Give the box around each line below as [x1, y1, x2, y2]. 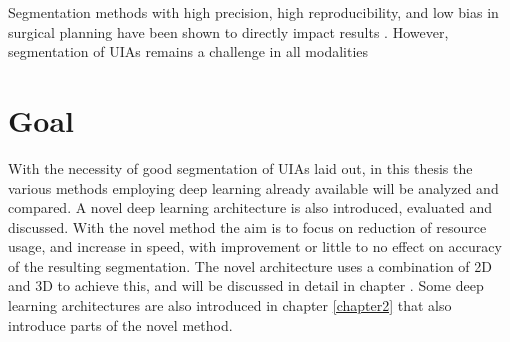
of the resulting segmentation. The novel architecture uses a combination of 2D [8, 255, 492, 276]
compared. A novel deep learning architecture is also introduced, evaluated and [8, 197, 493, 218]
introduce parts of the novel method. [8, 314, 233, 335]
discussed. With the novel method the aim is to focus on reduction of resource [8, 216, 487, 237]
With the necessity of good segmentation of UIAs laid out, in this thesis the [8, 157, 473, 178]
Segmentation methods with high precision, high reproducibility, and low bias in [8, 2, 499, 22]
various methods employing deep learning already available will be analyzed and [8, 177, 499, 198]
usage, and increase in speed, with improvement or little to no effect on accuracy [8, 236, 502, 257]
